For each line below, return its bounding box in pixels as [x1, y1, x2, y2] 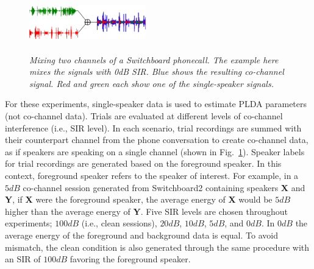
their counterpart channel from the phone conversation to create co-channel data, [5, 133, 309, 146]
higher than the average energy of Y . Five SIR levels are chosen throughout [5, 204, 288, 217]
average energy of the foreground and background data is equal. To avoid [5, 228, 278, 241]
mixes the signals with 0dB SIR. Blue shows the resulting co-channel [29, 65, 284, 78]
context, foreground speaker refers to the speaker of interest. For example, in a [5, 169, 299, 181]
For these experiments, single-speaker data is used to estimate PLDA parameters [5, 97, 307, 110]
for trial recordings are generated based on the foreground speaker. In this [5, 157, 282, 170]
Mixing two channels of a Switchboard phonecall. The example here [29, 53, 279, 66]
